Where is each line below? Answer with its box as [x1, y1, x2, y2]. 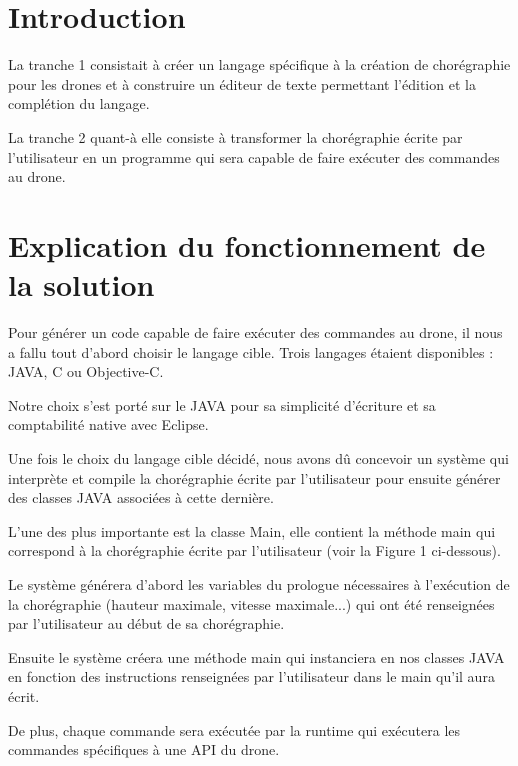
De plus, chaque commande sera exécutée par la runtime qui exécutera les [8, 719, 461, 740]
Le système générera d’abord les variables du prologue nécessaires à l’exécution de [8, 573, 510, 594]
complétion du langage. [8, 93, 150, 114]
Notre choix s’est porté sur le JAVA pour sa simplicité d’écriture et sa [8, 394, 436, 415]
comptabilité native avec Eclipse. [8, 414, 209, 435]
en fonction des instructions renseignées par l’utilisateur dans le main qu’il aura [8, 666, 495, 687]
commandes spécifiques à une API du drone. [8, 739, 280, 760]
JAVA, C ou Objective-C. [8, 361, 164, 382]
